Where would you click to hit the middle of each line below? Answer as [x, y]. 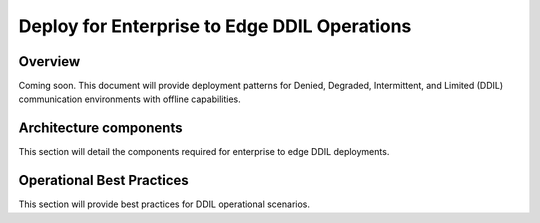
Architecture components [100, 128]
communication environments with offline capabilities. [129, 99]
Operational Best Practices [103, 180]
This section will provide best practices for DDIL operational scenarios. [164, 204]
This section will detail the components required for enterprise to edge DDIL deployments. [204, 152]
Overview [49, 61]
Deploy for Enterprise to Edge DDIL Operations [215, 26]
